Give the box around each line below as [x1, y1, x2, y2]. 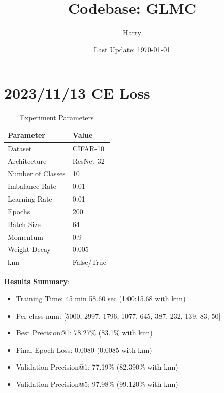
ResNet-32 [72, 155, 105, 166]
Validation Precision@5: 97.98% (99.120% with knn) [16, 378, 178, 389]
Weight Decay [8, 244, 51, 255]
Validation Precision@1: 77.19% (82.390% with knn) [16, 361, 178, 372]
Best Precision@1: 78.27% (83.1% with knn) [16, 327, 153, 338]
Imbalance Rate [8, 181, 56, 191]
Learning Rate [8, 193, 52, 204]
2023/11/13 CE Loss [4, 82, 150, 103]
